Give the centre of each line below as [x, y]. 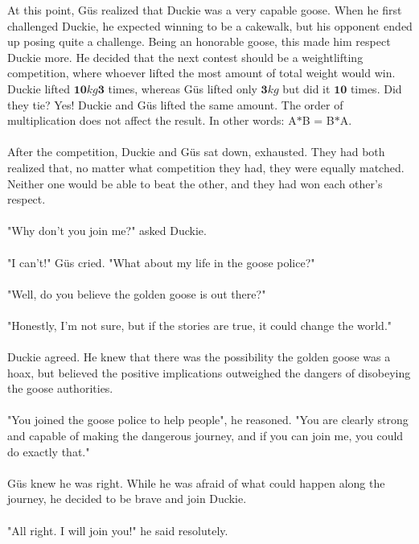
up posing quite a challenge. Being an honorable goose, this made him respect [199, 41]
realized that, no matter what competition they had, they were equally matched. [206, 167]
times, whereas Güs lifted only [183, 88]
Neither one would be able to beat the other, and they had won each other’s [195, 183]
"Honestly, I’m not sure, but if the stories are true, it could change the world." [200, 325]
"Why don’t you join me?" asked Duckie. [107, 231]
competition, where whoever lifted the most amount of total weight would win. [201, 73]
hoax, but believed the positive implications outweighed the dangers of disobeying [209, 372]
